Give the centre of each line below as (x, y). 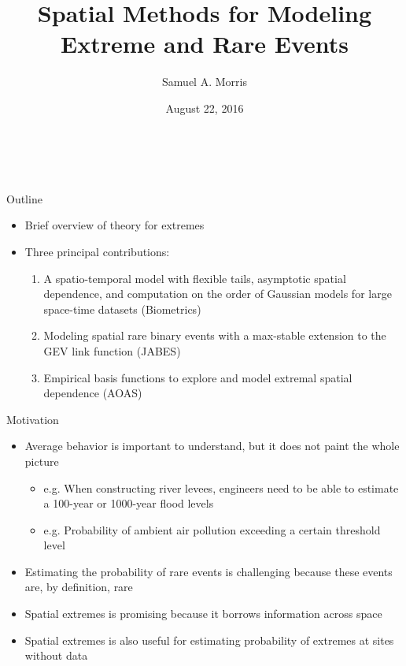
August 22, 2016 (205, 108)
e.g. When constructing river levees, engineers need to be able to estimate (221, 487)
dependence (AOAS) (93, 393)
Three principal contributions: (97, 251)
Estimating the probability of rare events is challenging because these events (209, 571)
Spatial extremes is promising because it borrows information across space (203, 614)
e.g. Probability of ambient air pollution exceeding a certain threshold (212, 529)
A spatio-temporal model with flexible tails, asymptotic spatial (195, 278)
